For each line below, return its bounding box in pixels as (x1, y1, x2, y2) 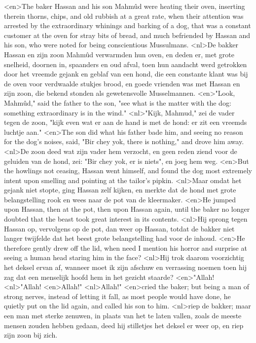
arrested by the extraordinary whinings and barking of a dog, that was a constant (4, 20, 251, 31)
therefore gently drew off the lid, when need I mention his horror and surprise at (4, 242, 247, 253)
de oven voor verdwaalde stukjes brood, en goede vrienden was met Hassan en (4, 78, 240, 88)
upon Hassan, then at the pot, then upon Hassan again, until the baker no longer (4, 204, 250, 214)
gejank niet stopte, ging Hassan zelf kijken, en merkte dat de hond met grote (4, 185, 236, 195)
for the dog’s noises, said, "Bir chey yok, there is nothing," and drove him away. (4, 136, 244, 147)
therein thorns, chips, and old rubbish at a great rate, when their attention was (4, 10, 244, 21)
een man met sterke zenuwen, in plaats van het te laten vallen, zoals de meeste (4, 310, 242, 320)
